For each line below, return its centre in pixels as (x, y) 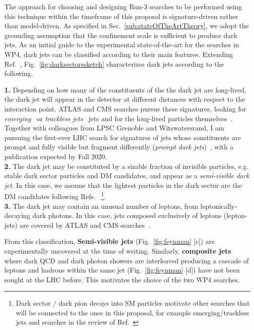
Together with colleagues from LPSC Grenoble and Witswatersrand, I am (114, 128)
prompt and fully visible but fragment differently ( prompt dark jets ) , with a (119, 147)
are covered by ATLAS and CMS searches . (85, 225)
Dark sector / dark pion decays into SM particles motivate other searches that (133, 303)
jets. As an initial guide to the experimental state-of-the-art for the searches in (122, 45)
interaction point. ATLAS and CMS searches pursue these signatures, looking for (125, 108)
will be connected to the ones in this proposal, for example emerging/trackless (132, 312)
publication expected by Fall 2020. (56, 156)
